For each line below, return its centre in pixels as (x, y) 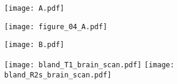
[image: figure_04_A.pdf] (56, 27)
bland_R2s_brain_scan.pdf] (58, 75)
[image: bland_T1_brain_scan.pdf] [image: (89, 65)
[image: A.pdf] (34, 8)
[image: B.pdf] (34, 45)
